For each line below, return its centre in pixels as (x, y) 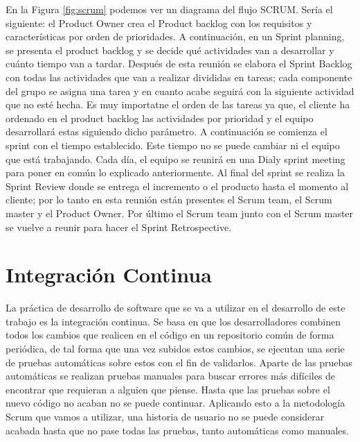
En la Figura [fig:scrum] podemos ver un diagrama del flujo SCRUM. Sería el (169, 9)
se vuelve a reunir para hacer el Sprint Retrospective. (119, 227)
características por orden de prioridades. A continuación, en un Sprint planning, (175, 36)
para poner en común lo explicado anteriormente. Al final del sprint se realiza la (175, 172)
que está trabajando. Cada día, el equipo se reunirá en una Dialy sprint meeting (175, 159)
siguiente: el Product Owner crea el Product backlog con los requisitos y (159, 23)
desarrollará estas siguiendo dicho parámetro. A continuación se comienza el (166, 131)
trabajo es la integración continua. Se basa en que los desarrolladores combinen (173, 321)
